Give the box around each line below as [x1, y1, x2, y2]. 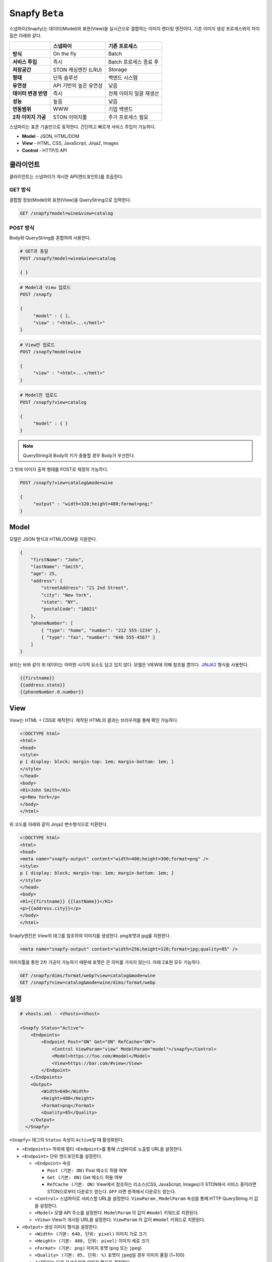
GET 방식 [9, 186, 31, 193]
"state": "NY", [41, 599, 79, 605]
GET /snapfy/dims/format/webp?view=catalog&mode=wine [20, 972, 156, 978]
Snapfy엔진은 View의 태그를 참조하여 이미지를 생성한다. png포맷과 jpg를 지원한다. [9, 932, 171, 938]
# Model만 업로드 [20, 392, 58, 398]
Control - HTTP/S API [22, 147, 67, 153]
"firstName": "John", [30, 557, 84, 562]
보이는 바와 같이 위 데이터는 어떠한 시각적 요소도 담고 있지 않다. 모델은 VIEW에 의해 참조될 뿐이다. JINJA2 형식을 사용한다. [9, 661, 249, 667]
